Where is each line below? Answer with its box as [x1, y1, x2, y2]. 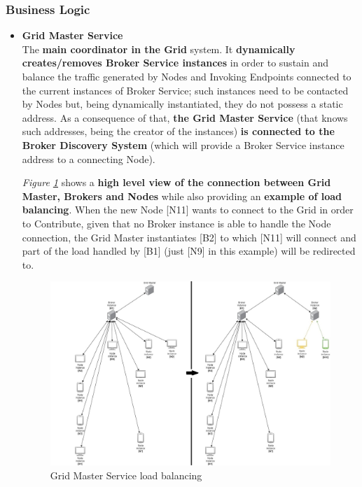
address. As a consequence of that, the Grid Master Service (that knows [22, 110, 348, 125]
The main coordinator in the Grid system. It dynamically [22, 41, 295, 56]
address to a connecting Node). [22, 151, 155, 166]
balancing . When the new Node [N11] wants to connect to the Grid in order [22, 202, 354, 217]
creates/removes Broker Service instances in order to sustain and [22, 55, 328, 70]
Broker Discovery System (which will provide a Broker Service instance [22, 137, 344, 152]
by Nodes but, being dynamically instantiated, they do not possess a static [22, 97, 343, 111]
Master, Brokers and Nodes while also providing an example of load [22, 188, 342, 203]
